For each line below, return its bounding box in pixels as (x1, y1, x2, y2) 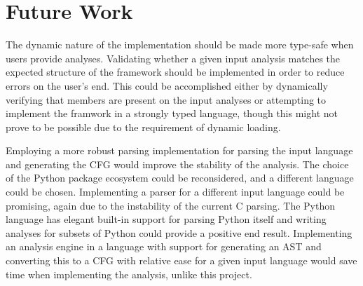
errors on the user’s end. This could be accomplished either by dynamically (6, 78, 328, 93)
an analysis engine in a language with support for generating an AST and (6, 239, 322, 254)
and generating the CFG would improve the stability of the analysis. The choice (6, 156, 349, 171)
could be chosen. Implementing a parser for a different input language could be (6, 184, 345, 199)
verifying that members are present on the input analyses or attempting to (6, 92, 327, 107)
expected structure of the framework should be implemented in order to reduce (6, 64, 345, 79)
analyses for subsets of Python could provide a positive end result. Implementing (6, 225, 352, 240)
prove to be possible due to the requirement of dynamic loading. (6, 119, 281, 134)
